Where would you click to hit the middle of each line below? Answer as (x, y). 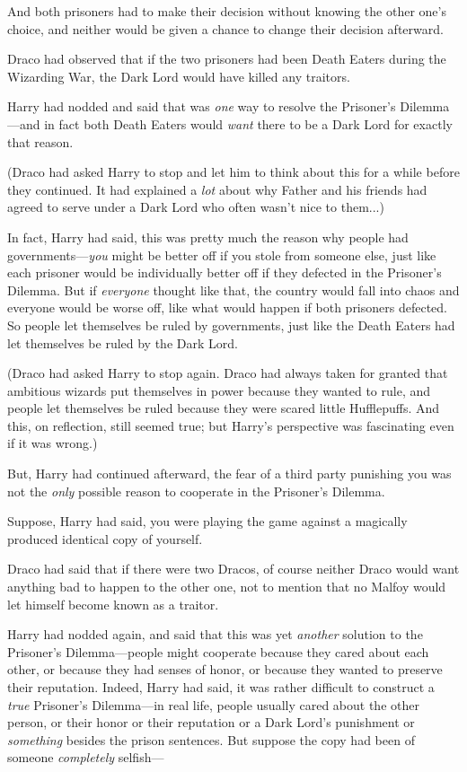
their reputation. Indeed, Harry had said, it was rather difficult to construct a (221, 687)
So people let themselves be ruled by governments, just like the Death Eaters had (231, 325)
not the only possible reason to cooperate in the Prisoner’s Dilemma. (196, 491)
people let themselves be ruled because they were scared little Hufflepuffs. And (224, 408)
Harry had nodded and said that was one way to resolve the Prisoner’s (202, 106)
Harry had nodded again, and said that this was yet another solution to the (215, 634)
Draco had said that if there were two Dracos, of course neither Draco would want (233, 569)
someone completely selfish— (86, 757)
